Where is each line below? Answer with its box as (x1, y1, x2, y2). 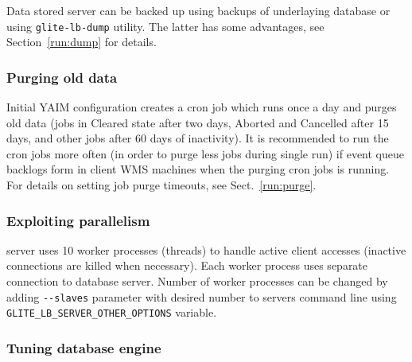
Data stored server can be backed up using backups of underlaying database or (6, 2, 391, 18)
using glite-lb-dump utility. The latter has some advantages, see (6, 18, 325, 34)
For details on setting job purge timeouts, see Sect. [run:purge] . (6, 177, 317, 193)
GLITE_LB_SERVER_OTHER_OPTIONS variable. (6, 304, 217, 321)
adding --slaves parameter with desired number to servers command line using (6, 288, 397, 305)
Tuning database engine (6, 337, 161, 357)
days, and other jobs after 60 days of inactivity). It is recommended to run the (6, 130, 389, 146)
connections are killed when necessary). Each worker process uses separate (6, 257, 368, 274)
